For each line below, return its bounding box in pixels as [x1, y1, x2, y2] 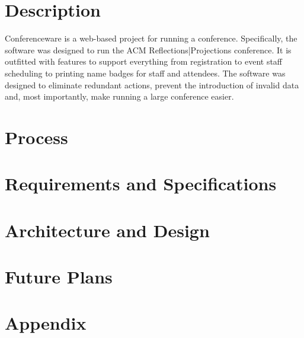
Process [5, 125, 68, 149]
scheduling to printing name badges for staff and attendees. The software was [5, 66, 286, 79]
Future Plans [5, 264, 113, 288]
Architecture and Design [5, 218, 210, 242]
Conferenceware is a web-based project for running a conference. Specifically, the [5, 32, 297, 44]
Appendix [5, 311, 87, 335]
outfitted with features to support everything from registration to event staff [5, 55, 283, 68]
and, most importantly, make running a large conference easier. [5, 90, 234, 103]
